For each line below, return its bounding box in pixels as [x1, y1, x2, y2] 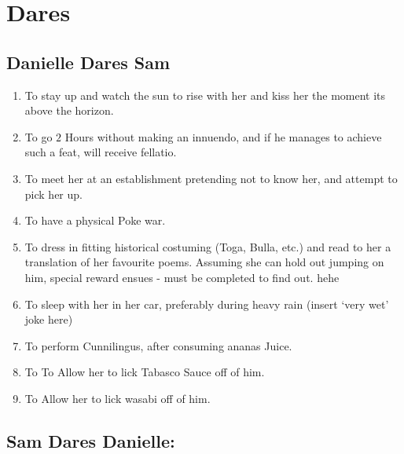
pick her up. [24, 185, 83, 202]
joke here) [24, 311, 73, 328]
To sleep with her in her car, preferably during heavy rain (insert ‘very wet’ [24, 295, 389, 312]
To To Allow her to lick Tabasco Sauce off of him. [24, 364, 265, 380]
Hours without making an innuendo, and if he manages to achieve [64, 128, 382, 145]
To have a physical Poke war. [24, 212, 166, 229]
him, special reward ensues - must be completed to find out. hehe [24, 269, 340, 285]
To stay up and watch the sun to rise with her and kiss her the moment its [24, 86, 386, 103]
